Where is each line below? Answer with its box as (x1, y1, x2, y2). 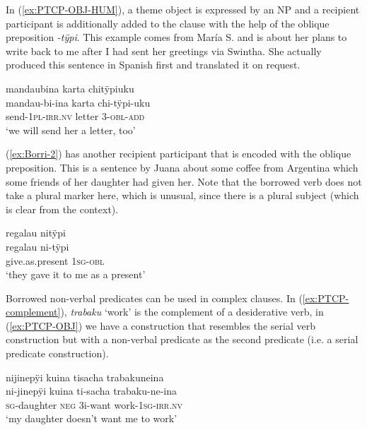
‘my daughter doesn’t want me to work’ (6, 411, 177, 426)
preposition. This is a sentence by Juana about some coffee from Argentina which (6, 160, 359, 174)
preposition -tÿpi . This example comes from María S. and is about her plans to (6, 30, 347, 44)
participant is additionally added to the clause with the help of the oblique (6, 16, 330, 30)
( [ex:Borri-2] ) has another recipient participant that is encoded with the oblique (6, 146, 351, 161)
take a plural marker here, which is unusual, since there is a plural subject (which (6, 188, 359, 203)
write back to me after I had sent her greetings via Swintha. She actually (6, 43, 322, 58)
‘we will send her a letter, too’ (6, 122, 136, 137)
